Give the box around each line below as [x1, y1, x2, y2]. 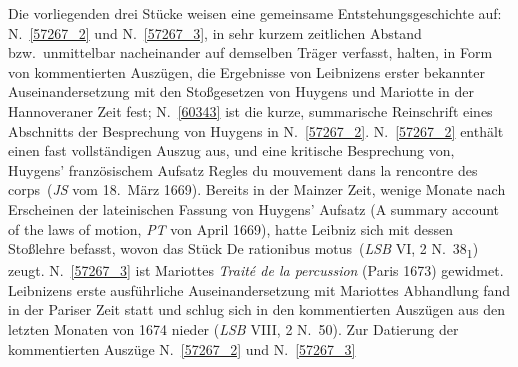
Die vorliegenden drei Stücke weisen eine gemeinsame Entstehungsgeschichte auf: [8, 3, 502, 23]
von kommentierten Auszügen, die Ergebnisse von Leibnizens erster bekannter [8, 61, 485, 82]
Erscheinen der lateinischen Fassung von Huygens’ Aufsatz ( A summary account [8, 198, 500, 219]
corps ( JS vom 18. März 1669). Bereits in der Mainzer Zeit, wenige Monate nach [8, 179, 506, 200]
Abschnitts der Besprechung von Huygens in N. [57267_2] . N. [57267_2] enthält [8, 120, 504, 141]
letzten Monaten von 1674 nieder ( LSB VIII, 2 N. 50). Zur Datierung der [8, 319, 459, 340]
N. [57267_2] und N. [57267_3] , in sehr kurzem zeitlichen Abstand [8, 22, 422, 43]
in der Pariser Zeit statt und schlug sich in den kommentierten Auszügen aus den [8, 299, 506, 320]
